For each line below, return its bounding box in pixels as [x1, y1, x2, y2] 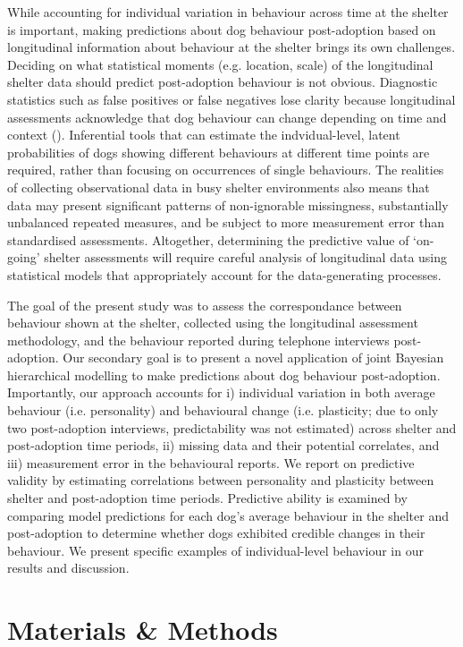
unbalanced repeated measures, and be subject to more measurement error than [7, 213, 445, 232]
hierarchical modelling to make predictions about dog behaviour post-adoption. [7, 365, 441, 384]
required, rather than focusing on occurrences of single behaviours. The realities [7, 160, 444, 179]
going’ [7, 248, 40, 267]
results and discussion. [7, 558, 130, 577]
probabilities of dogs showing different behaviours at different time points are [7, 142, 430, 161]
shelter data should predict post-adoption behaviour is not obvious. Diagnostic [7, 72, 438, 91]
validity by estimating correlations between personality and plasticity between [7, 471, 434, 490]
